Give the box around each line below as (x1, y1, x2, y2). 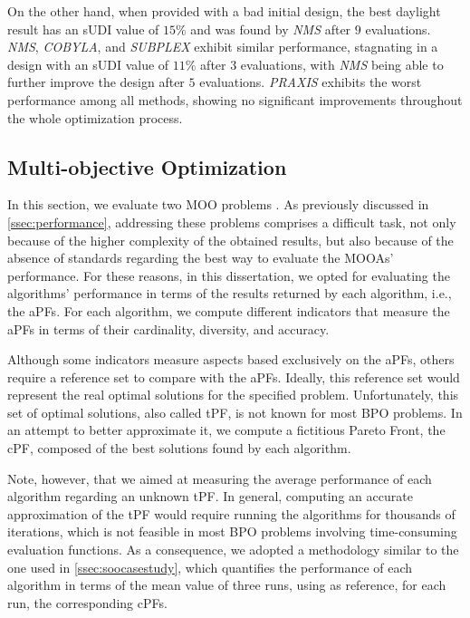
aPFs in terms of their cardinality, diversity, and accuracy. (7, 319, 330, 338)
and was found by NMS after (190, 19, 351, 38)
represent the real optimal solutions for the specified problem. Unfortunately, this (7, 385, 459, 404)
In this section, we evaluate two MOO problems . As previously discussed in (7, 195, 429, 214)
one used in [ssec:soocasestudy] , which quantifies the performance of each (7, 557, 413, 576)
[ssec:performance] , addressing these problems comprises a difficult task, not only (7, 212, 456, 231)
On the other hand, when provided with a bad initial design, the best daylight (7, 2, 441, 20)
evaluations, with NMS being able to (240, 54, 444, 73)
